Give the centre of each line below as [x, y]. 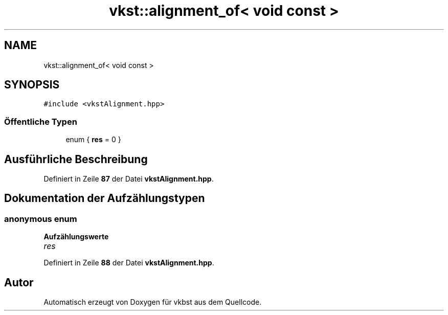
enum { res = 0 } [93, 140]
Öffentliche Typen [41, 121]
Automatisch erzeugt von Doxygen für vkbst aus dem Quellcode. [153, 302]
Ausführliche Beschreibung [76, 159]
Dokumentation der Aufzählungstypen [105, 198]
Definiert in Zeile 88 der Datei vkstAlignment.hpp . [129, 263]
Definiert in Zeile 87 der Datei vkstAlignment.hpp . [129, 179]
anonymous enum [41, 219]
